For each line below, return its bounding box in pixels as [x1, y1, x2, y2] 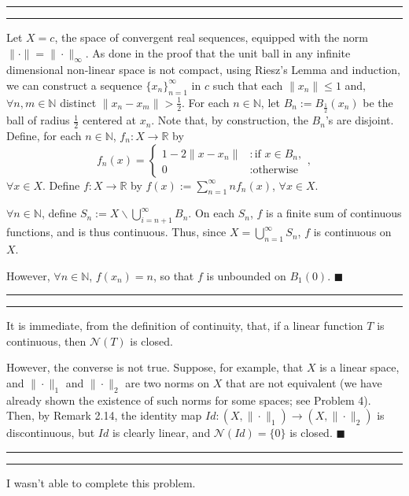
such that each [212, 76, 283, 93]
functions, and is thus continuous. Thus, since [6, 224, 227, 240]
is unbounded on [206, 267, 286, 283]
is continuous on [313, 224, 392, 240]
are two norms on [125, 374, 209, 391]
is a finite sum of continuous [266, 205, 402, 221]
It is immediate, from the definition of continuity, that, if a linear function [6, 317, 363, 334]
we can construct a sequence [6, 76, 142, 93]
